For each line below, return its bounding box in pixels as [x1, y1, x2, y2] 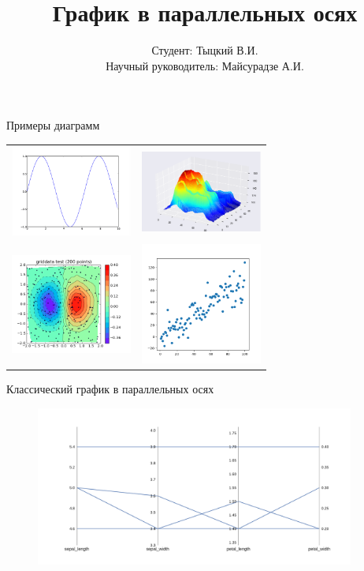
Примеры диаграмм [6, 117, 100, 133]
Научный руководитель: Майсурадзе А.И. [106, 57, 304, 73]
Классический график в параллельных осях [6, 381, 214, 397]
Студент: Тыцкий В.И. [151, 42, 258, 58]
